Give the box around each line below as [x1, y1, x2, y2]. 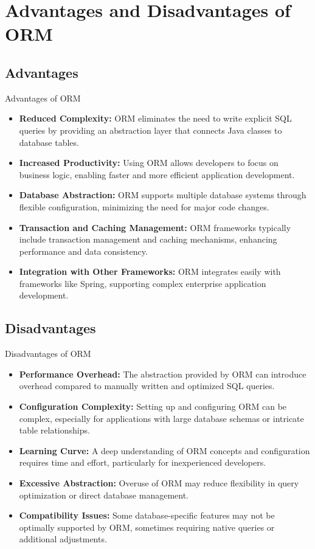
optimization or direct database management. [19, 488, 189, 501]
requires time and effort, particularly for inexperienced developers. [19, 456, 266, 469]
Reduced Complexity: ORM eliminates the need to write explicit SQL [19, 112, 292, 125]
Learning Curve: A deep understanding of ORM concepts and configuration [19, 444, 310, 457]
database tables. [19, 136, 79, 148]
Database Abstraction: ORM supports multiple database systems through [19, 188, 306, 201]
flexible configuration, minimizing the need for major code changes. [19, 200, 269, 213]
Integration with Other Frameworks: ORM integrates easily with [19, 265, 281, 278]
